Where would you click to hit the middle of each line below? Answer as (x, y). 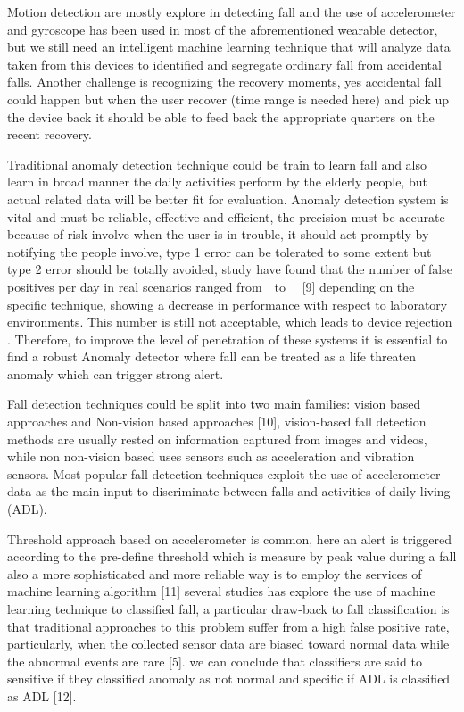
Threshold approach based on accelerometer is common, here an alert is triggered (229, 538)
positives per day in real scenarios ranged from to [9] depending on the (211, 286)
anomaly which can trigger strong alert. (116, 373)
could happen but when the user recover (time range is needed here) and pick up (228, 99)
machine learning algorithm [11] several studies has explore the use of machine (221, 591)
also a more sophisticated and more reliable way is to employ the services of (215, 573)
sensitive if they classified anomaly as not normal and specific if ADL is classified (229, 679)
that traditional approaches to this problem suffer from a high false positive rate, (228, 626)
